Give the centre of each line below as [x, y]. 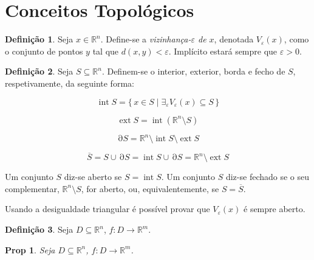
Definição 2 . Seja [39, 71]
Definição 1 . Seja [39, 39]
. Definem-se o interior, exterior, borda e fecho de [193, 71]
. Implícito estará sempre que [223, 51]
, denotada [234, 39]
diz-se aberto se [93, 177]
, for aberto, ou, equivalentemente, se [150, 188]
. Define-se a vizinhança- [146, 39]
